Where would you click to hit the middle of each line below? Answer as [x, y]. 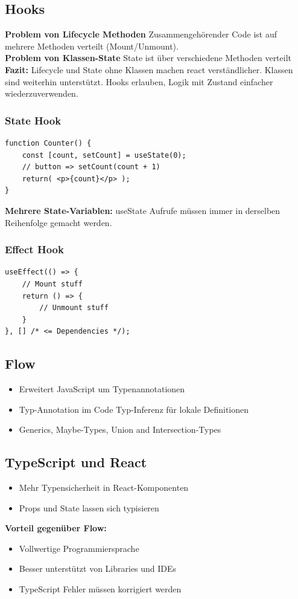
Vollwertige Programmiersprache [79, 548]
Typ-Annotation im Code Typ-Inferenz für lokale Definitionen [134, 409]
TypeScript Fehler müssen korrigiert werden [100, 589]
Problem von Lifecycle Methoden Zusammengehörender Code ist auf [141, 34]
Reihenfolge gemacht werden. [59, 222]
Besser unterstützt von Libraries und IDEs [98, 568]
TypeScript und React [76, 462]
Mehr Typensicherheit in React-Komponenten [104, 487]
